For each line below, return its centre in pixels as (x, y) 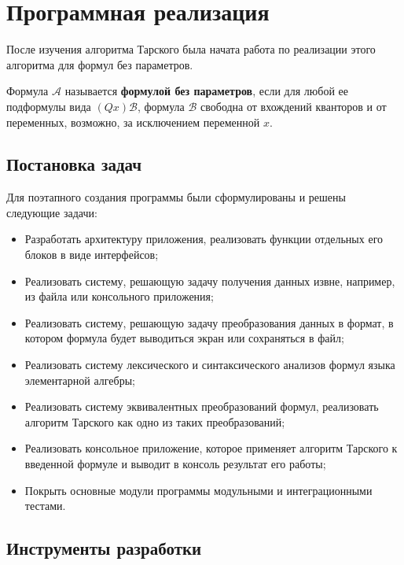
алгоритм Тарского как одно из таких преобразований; (155, 421)
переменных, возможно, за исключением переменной (133, 122)
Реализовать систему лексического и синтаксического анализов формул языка (210, 365)
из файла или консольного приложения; (119, 296)
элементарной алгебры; (80, 380)
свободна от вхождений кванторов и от (294, 106)
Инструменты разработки (104, 548)
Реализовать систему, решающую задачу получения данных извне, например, (210, 281)
